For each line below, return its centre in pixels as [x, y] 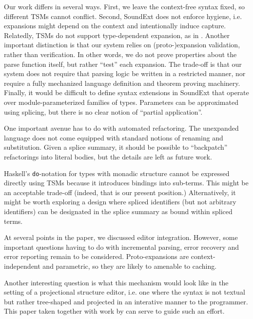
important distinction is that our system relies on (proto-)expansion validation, [122, 45]
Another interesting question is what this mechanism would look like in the [116, 282]
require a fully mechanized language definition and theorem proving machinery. [122, 83]
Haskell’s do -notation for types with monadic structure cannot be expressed [117, 173]
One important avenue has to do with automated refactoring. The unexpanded [121, 128]
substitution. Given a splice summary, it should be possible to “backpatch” [116, 147]
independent [22, 266]
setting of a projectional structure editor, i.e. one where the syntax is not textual [125, 292]
